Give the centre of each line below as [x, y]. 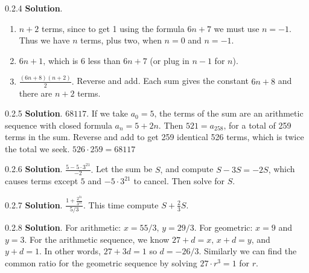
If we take [110, 113]
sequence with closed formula [59, 125]
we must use [237, 28]
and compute [190, 169]
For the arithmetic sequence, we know [100, 239]
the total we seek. [37, 148]
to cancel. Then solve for [179, 181]
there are [36, 93]
